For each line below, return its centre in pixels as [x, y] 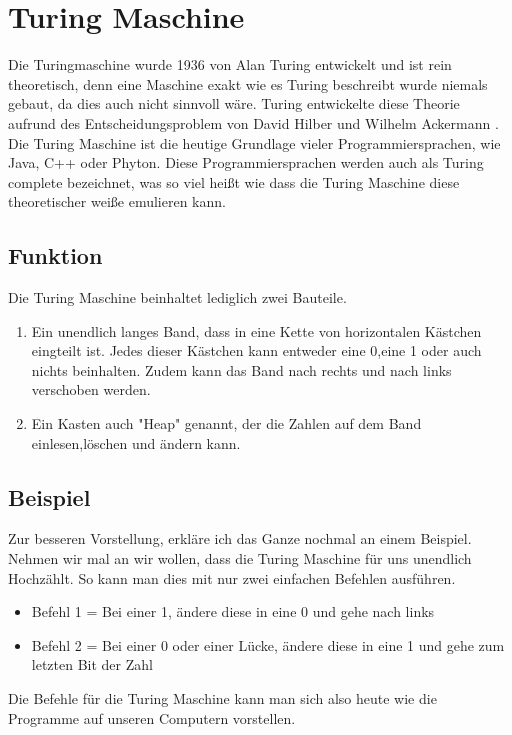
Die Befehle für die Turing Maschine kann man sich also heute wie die [222, 698]
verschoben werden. [91, 389]
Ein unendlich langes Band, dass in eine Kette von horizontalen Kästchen [256, 330]
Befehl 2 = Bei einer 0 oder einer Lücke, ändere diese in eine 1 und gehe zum [268, 644]
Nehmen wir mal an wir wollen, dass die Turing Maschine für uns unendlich [240, 558]
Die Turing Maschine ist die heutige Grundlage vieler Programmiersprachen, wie [254, 142]
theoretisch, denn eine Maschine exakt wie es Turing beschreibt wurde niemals [248, 83]
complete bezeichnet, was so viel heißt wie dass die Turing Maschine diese [234, 181]
